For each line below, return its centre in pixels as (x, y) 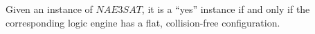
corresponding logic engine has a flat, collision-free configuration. (143, 22)
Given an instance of (49, 9)
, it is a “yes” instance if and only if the (226, 9)
